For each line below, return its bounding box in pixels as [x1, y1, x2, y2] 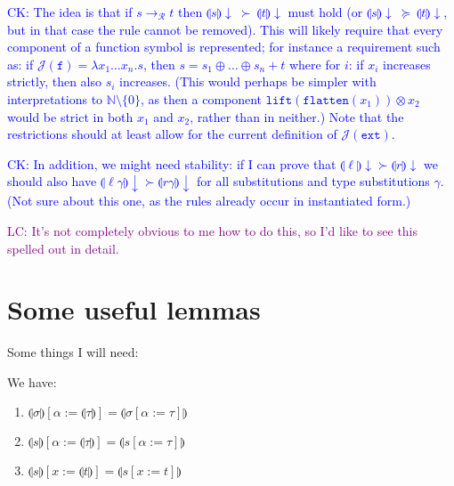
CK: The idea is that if [7, 3, 133, 20]
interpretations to [7, 89, 103, 108]
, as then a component [140, 89, 263, 108]
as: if [7, 54, 34, 73]
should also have [7, 172, 97, 190]
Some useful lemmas [7, 291, 261, 328]
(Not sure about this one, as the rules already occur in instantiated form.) [7, 191, 411, 210]
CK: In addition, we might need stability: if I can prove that [7, 154, 336, 173]
